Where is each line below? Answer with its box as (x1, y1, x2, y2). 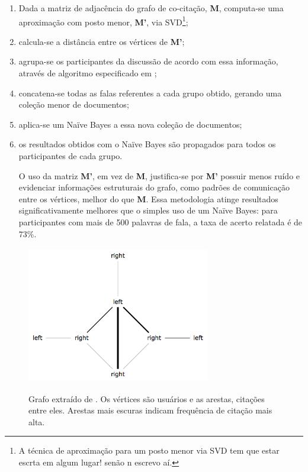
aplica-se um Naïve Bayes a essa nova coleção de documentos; (18, 118, 242, 130)
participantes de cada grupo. (18, 150, 123, 161)
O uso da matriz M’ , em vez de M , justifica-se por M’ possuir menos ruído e (18, 169, 300, 182)
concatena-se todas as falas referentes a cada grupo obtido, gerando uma (18, 86, 282, 99)
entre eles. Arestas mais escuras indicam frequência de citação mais (28, 404, 272, 416)
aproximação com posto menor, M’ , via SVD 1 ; (18, 14, 188, 28)
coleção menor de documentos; (18, 98, 129, 111)
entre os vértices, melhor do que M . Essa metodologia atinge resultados (18, 192, 278, 205)
